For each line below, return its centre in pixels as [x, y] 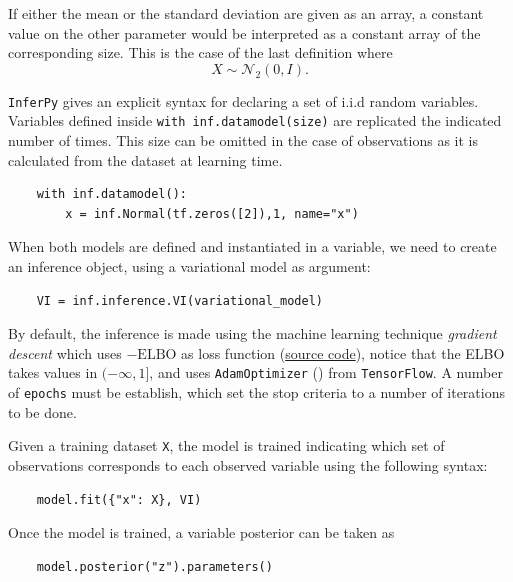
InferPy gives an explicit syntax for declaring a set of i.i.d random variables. [243, 100]
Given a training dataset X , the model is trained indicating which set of [226, 445]
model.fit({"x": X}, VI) [119, 499]
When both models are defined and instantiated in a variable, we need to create [252, 246]
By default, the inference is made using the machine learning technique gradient [252, 333]
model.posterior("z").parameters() [154, 566]
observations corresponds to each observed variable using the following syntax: [248, 465]
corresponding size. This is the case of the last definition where [200, 52]
